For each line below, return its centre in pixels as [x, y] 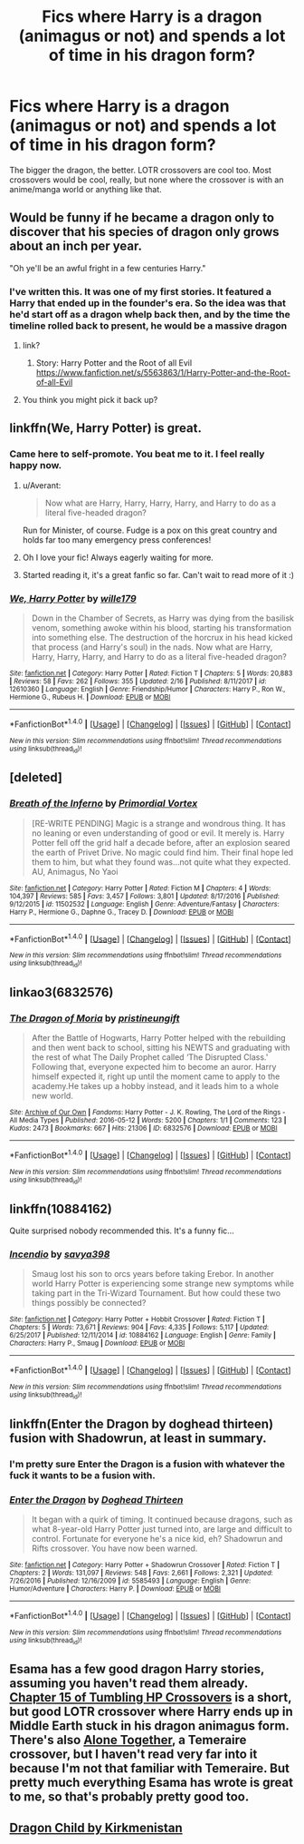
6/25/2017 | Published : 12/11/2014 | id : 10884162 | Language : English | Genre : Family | [142, 1336]
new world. [52, 1096]
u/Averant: [42, 485]
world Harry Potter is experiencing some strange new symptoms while [162, 1284]
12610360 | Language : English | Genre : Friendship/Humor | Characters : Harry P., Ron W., [147, 690]
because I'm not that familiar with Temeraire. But [149, 1768]
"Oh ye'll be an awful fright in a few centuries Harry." [108, 268]
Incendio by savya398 [60, 1254]
